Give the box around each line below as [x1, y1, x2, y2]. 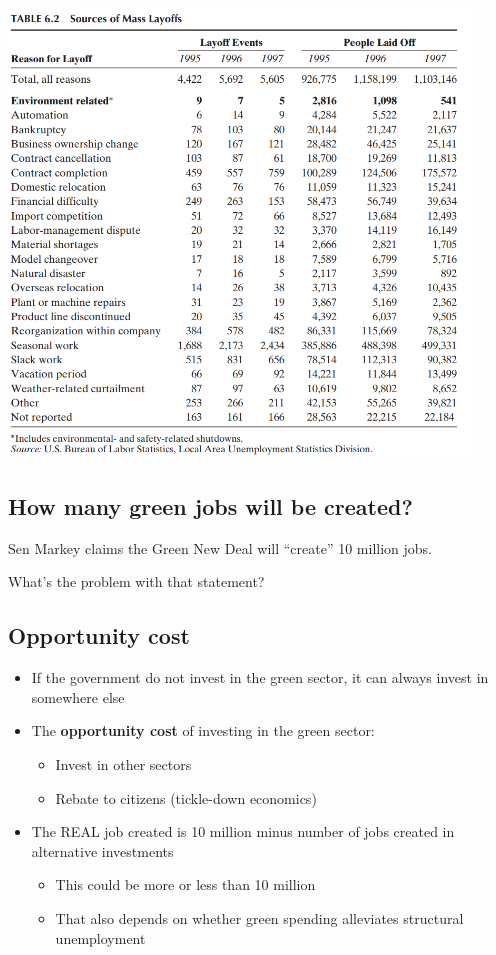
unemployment [55, 927, 146, 948]
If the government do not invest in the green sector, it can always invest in [31, 667, 489, 688]
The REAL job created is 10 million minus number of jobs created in [31, 821, 455, 842]
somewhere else [31, 686, 125, 707]
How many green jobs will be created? [8, 490, 413, 521]
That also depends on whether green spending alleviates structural [55, 907, 464, 928]
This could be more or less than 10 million [55, 874, 316, 895]
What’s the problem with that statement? [8, 571, 265, 592]
